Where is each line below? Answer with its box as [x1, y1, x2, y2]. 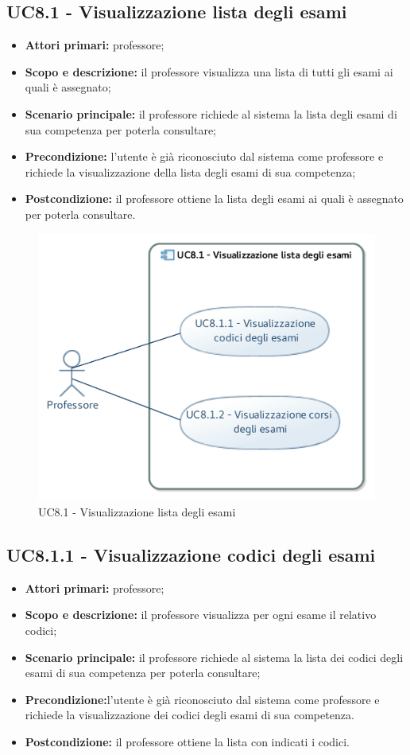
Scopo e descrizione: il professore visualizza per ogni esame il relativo [25, 606, 377, 623]
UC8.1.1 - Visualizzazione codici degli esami [6, 542, 376, 566]
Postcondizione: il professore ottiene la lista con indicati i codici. [25, 733, 350, 749]
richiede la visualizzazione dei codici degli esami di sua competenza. [25, 706, 354, 723]
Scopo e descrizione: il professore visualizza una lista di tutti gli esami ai [25, 63, 393, 80]
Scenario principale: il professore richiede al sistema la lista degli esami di [25, 105, 397, 122]
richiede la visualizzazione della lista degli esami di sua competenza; [25, 163, 356, 180]
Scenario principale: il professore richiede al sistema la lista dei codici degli [25, 648, 404, 665]
